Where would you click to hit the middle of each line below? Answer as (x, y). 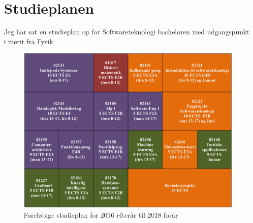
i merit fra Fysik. (30, 41)
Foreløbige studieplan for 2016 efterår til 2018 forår (101, 214)
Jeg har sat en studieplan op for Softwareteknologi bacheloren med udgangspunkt (127, 32)
